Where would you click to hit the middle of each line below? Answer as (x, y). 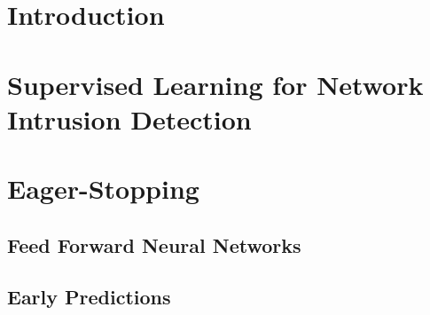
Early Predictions (89, 297)
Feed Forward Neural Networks (154, 244)
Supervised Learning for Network (215, 84)
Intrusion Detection (129, 118)
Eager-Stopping (103, 189)
